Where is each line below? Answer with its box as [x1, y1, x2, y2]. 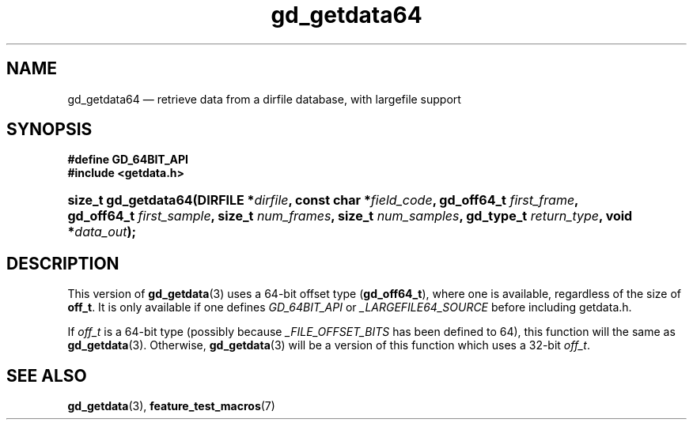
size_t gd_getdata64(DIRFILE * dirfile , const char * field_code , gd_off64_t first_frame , [67, 192, 578, 209]
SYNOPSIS [6, 119, 93, 140]
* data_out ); [67, 224, 137, 240]
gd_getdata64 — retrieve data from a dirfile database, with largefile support [67, 92, 461, 106]
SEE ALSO [6, 365, 87, 386]
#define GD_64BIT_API [67, 153, 189, 167]
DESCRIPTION [6, 253, 119, 273]
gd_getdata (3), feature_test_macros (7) [67, 399, 275, 413]
